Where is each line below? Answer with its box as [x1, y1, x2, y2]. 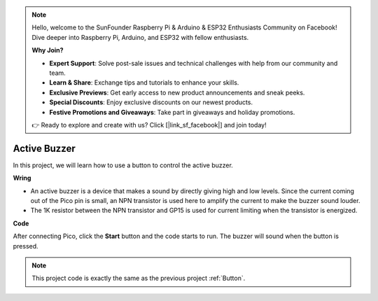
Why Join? [31, 46, 64, 55]
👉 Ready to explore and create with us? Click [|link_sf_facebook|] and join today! [31, 120, 267, 129]
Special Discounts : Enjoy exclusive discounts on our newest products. [49, 98, 253, 106]
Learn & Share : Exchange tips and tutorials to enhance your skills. [49, 78, 239, 87]
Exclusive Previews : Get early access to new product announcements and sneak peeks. [49, 88, 305, 97]
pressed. [13, 241, 38, 250]
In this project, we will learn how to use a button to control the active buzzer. [13, 161, 234, 169]
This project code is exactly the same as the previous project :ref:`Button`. [31, 274, 246, 283]
